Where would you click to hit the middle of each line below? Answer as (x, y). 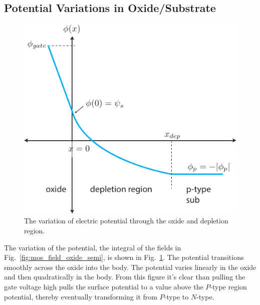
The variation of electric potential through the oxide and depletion (126, 221)
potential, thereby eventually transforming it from (81, 296)
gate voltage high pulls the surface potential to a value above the (104, 287)
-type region (228, 287)
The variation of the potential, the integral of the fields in (93, 247)
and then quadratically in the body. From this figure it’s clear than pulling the (125, 277)
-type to (176, 296)
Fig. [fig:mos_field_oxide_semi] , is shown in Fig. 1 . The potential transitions (124, 257)
